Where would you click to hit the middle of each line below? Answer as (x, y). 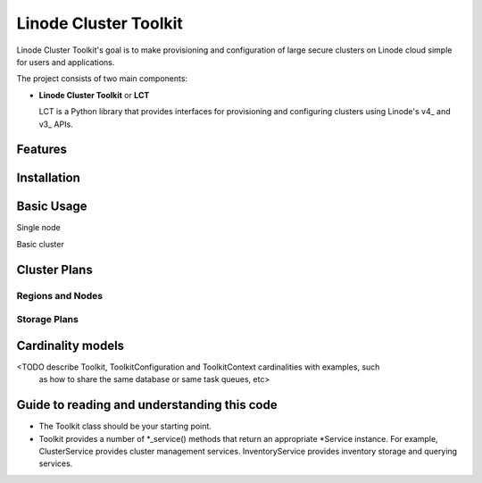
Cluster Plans (54, 269)
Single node (39, 228)
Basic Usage (52, 207)
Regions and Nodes (59, 296)
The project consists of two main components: (102, 79)
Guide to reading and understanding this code (147, 405)
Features (42, 150)
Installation (48, 178)
